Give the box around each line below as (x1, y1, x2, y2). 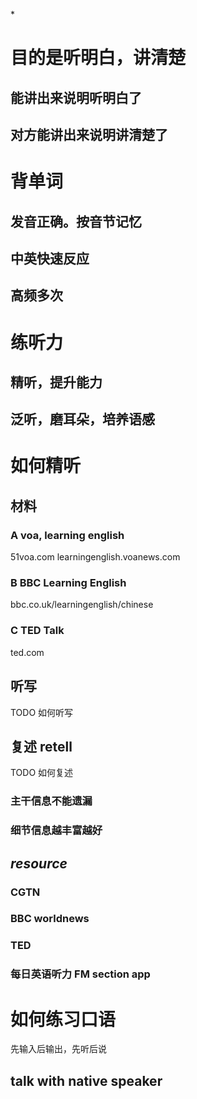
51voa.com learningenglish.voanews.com (10, 551, 181, 563)
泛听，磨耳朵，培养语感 (10, 411, 155, 428)
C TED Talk (10, 624, 65, 638)
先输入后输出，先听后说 (10, 1043, 107, 1055)
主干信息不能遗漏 (10, 794, 93, 808)
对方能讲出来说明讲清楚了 (10, 126, 168, 143)
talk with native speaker (10, 1072, 163, 1089)
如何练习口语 (10, 1008, 117, 1031)
